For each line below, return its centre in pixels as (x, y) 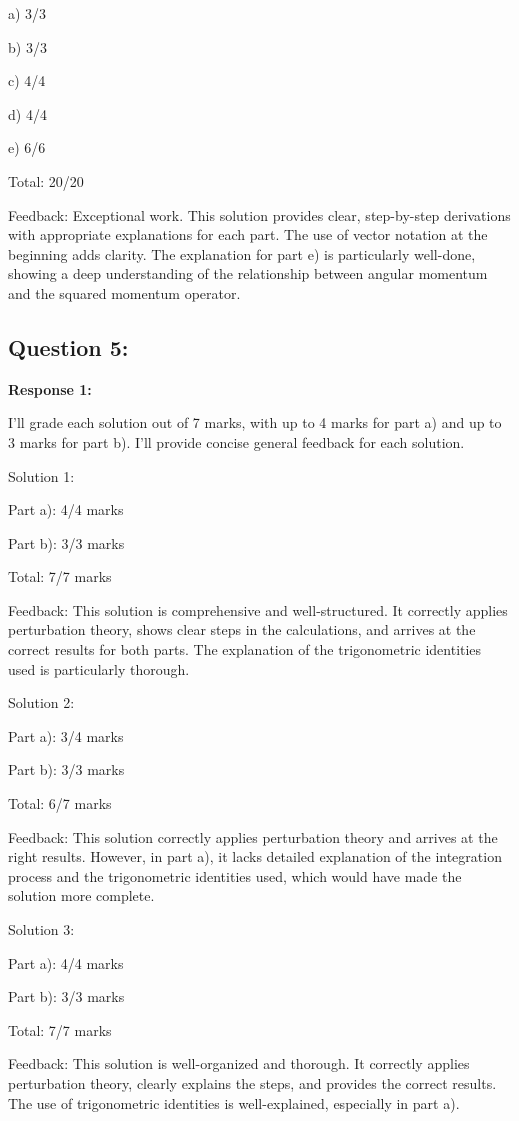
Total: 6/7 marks (60, 803)
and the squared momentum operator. (124, 292)
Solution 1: (41, 475)
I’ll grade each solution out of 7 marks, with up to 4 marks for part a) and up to (255, 422)
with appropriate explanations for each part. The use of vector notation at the (248, 234)
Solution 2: (41, 702)
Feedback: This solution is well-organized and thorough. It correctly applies (239, 1063)
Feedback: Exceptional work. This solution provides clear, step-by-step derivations (259, 214)
